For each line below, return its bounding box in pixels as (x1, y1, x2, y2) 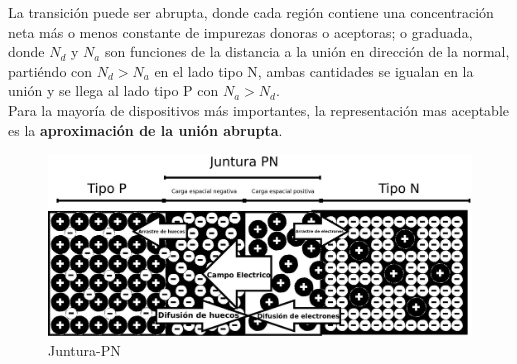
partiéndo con (8, 60, 93, 81)
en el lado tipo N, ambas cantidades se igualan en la (154, 60, 474, 81)
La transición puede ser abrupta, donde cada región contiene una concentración (8, 2, 494, 22)
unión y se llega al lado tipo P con (8, 80, 219, 101)
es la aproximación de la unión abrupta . (8, 119, 283, 140)
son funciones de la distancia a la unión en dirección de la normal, (104, 41, 510, 62)
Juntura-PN (48, 339, 121, 360)
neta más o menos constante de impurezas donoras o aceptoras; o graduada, (8, 21, 473, 42)
